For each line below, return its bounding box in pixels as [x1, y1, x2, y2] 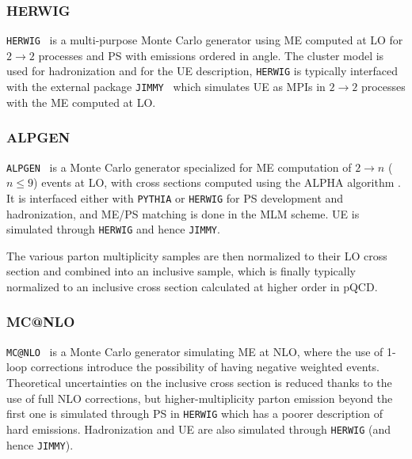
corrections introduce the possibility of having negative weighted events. [30, 358, 380, 375]
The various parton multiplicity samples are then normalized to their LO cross [6, 247, 387, 264]
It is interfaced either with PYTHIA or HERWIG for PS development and [6, 189, 344, 206]
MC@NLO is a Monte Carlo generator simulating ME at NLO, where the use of [6, 343, 383, 359]
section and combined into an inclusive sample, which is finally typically [6, 263, 356, 279]
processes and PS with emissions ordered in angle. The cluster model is [38, 47, 384, 63]
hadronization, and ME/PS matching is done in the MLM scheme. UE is [6, 205, 360, 222]
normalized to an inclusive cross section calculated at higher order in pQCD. [6, 278, 378, 294]
